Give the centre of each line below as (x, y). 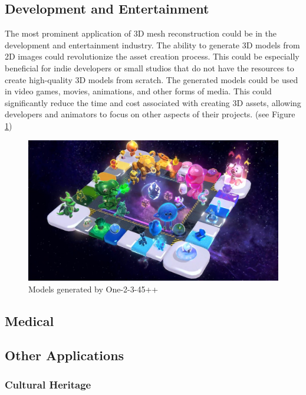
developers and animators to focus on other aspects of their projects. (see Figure (150, 114)
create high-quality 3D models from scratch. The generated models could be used (152, 79)
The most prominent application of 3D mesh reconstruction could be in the (141, 33)
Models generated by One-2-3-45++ (93, 289)
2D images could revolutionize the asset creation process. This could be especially (152, 56)
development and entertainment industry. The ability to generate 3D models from (152, 45)
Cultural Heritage (48, 384)
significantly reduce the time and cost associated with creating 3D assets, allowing (153, 102)
